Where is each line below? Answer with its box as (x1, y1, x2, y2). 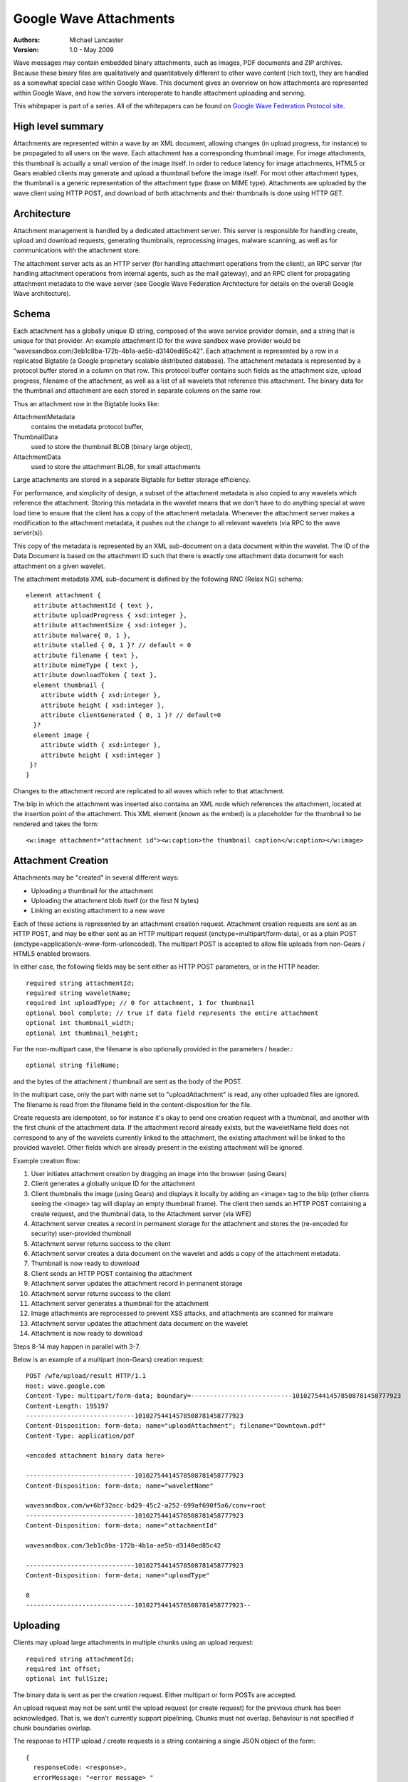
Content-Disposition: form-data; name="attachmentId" (26, 1522, 217, 1530)
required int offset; (26, 1665, 101, 1673)
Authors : (13, 36, 41, 44)
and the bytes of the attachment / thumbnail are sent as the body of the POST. (13, 1077, 244, 1086)
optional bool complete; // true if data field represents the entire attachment (26, 1009, 319, 1017)
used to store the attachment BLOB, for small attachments (31, 462, 201, 470)
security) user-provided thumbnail (31, 1230, 132, 1238)
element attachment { (26, 592, 101, 599)
